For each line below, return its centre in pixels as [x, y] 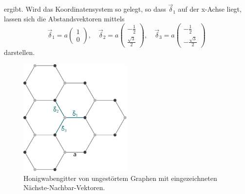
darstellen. [19, 52]
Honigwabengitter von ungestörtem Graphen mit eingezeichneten [120, 178]
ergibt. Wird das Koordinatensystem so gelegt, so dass [85, 9]
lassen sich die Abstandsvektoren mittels [64, 18]
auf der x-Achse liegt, [210, 9]
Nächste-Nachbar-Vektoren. [64, 187]
